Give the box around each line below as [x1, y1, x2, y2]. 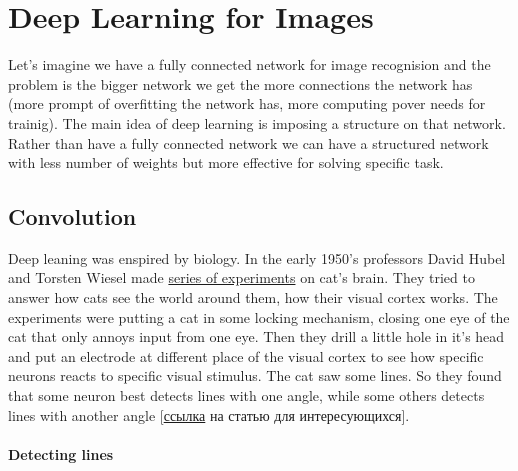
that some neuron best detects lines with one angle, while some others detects [8, 385, 485, 406]
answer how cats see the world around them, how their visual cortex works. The [8, 287, 498, 308]
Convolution [8, 201, 137, 232]
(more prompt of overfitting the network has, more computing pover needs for [8, 93, 486, 114]
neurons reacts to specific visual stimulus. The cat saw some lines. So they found [8, 365, 502, 386]
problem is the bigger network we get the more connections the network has [8, 73, 473, 94]
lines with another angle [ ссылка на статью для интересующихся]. [8, 404, 410, 425]
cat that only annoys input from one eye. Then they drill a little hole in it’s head [8, 326, 505, 347]
